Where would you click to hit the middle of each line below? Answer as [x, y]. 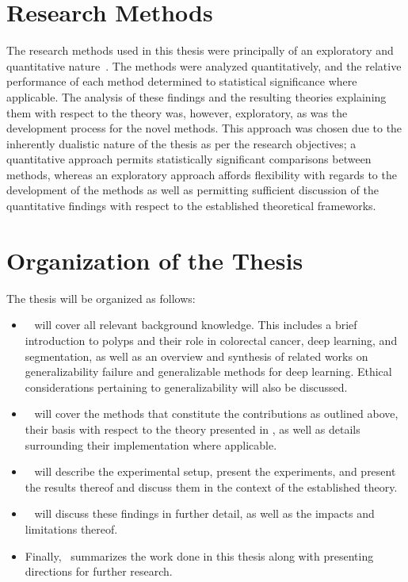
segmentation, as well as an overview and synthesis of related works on [196, 356]
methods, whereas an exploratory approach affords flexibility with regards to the [202, 174]
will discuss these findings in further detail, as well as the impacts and [204, 513]
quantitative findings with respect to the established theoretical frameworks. [191, 206]
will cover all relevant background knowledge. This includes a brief [196, 325]
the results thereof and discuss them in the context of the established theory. [211, 486]
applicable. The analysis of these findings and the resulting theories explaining [196, 96]
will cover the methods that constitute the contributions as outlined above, [216, 414]
